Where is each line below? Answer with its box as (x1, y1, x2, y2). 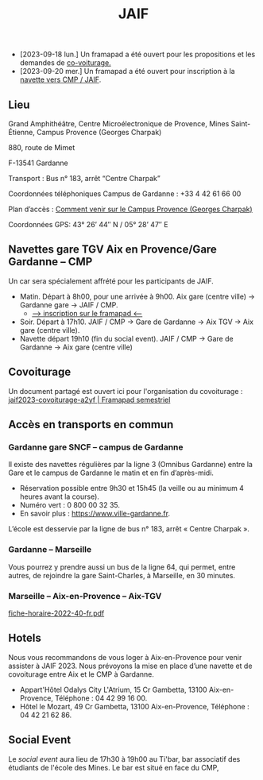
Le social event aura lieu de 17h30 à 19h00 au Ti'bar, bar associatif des (8, 754, 241, 763)
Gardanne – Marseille (8, 544, 92, 555)
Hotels (8, 631, 42, 645)
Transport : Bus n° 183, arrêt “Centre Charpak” (8, 174, 161, 183)
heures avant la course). (19, 492, 99, 501)
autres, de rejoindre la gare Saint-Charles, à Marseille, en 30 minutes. (8, 570, 236, 580)
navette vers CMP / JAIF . (19, 75, 102, 84)
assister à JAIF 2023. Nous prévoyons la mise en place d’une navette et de (8, 661, 253, 670)
